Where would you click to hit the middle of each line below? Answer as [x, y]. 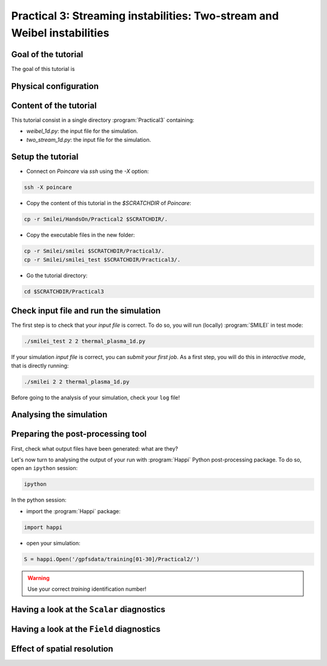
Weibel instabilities [60, 33]
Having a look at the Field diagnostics [86, 629]
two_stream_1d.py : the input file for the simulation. [89, 140]
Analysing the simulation [59, 415]
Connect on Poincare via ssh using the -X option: [88, 171]
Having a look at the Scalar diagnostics [88, 609]
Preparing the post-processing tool [79, 434]
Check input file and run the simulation [86, 311]
